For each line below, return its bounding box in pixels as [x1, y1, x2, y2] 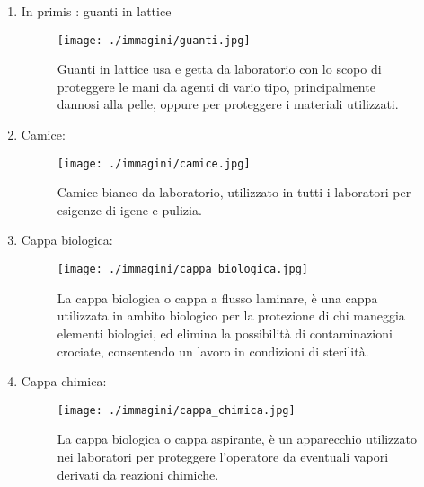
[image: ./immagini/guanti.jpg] [57, 33, 251, 47]
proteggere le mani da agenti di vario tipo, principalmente [57, 77, 375, 95]
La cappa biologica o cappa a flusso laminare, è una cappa [57, 288, 378, 307]
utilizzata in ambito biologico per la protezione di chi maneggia [57, 306, 405, 325]
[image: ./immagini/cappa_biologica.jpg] [57, 263, 308, 276]
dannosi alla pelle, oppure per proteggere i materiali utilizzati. [57, 95, 399, 113]
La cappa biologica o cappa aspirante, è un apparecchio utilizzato [57, 429, 417, 448]
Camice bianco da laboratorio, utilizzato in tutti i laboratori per [57, 183, 411, 202]
